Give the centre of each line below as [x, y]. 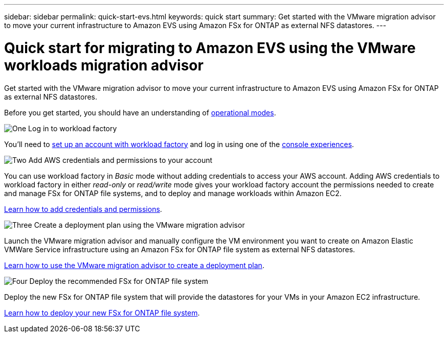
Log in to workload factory [73, 128]
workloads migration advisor [104, 65]
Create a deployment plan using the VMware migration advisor [139, 225]
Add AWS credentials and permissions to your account [120, 160]
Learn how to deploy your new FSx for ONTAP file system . [102, 312]
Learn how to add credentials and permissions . [83, 209]
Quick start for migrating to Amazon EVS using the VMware [210, 48]
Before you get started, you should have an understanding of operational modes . [140, 112]
